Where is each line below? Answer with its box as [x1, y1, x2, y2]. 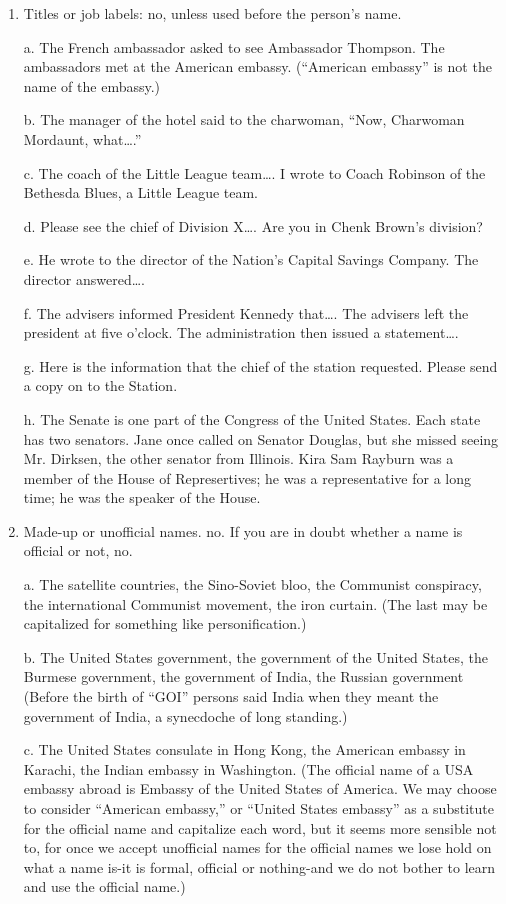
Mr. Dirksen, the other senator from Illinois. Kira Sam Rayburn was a [23, 448, 454, 469]
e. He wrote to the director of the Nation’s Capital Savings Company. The [23, 249, 479, 270]
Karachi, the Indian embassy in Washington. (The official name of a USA [23, 758, 474, 779]
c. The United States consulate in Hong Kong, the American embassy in [23, 739, 466, 760]
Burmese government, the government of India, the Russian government [23, 666, 464, 687]
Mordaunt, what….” [23, 128, 142, 149]
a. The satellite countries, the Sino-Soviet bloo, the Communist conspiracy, [23, 574, 482, 595]
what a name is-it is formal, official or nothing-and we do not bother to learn [23, 856, 496, 877]
